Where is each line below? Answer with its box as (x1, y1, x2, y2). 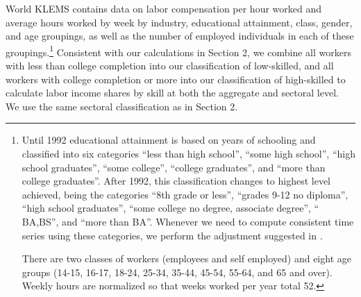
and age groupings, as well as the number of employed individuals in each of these (6, 28, 354, 43)
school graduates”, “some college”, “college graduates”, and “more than (22, 160, 326, 174)
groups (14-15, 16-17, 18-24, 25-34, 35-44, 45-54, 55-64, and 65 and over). (22, 264, 333, 279)
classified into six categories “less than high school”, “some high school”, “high (22, 146, 355, 160)
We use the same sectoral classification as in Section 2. (6, 99, 238, 113)
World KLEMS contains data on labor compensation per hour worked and (6, 1, 322, 15)
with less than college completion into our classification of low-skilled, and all (6, 58, 334, 73)
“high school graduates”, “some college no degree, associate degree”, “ (22, 201, 319, 215)
